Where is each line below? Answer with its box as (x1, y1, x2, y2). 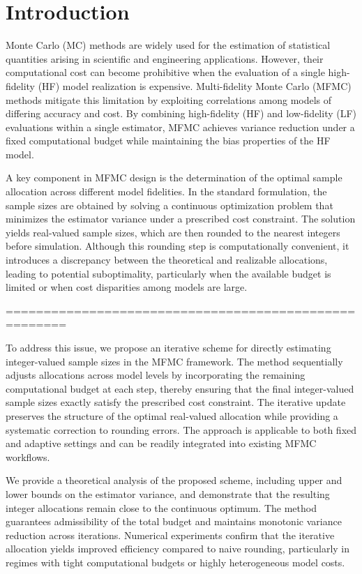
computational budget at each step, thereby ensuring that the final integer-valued (6, 381, 354, 395)
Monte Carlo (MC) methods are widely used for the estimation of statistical (6, 38, 331, 52)
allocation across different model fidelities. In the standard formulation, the (6, 184, 327, 199)
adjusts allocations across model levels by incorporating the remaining (6, 368, 306, 382)
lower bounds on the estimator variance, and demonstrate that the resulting (6, 486, 330, 501)
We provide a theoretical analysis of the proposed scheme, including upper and (6, 473, 342, 488)
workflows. (6, 449, 50, 464)
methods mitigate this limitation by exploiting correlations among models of (6, 92, 332, 107)
